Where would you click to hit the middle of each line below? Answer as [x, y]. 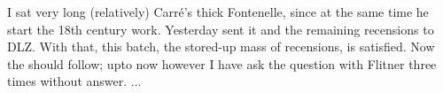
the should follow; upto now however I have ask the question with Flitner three [222, 63]
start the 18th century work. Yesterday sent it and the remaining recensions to [221, 29]
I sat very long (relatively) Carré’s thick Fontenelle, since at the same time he [218, 12]
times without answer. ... [74, 81]
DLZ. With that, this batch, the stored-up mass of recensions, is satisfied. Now [221, 46]
